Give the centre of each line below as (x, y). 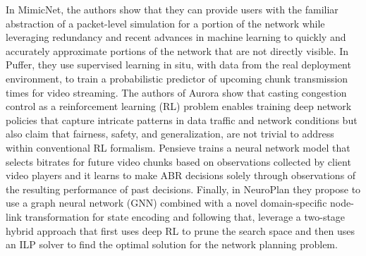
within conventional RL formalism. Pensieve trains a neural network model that (178, 147)
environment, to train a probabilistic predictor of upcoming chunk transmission (177, 78)
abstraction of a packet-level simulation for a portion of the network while (165, 23)
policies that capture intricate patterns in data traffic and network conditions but (182, 120)
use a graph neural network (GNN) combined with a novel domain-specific (166, 203)
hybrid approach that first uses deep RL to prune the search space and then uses (180, 230)
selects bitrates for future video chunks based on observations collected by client (178, 161)
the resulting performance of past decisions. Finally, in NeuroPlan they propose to (183, 189)
